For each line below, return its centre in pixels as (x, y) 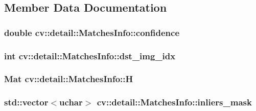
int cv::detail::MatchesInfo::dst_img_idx (90, 55)
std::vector (26, 102)
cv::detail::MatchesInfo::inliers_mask (174, 102)
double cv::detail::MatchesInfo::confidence (92, 32)
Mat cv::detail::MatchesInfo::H (69, 79)
